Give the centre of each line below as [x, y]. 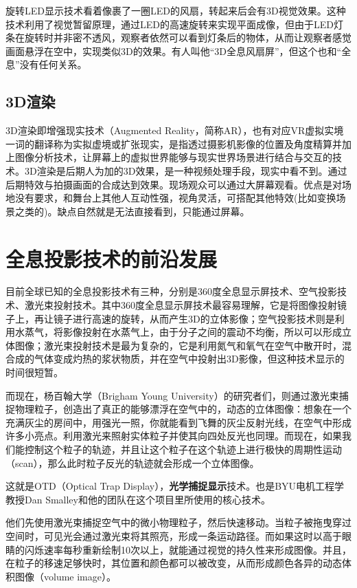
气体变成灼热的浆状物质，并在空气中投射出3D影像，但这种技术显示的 [189, 359]
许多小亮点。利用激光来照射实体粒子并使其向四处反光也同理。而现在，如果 [174, 436]
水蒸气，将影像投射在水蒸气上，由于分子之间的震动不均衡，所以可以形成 [178, 332]
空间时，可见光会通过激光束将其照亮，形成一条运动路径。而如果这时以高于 [174, 535]
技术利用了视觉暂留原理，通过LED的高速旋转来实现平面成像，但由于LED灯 [174, 24]
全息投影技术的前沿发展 [112, 258]
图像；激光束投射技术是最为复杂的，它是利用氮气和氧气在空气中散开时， [178, 345]
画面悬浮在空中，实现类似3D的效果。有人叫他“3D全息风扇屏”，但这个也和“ [174, 51]
